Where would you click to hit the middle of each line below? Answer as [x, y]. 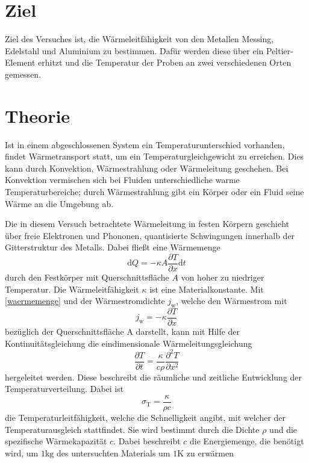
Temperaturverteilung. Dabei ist [64, 389]
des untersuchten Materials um [114, 452]
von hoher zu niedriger [223, 277]
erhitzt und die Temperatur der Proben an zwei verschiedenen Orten [165, 62]
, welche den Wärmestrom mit [232, 301]
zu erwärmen [210, 452]
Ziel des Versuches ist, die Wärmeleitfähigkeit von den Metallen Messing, [139, 39]
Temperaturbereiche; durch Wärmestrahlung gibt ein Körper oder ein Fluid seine [154, 191]
